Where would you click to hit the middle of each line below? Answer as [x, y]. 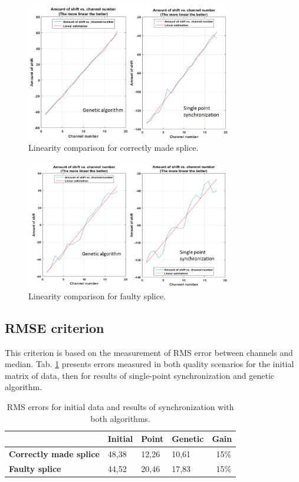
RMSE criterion [55, 327]
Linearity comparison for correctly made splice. [114, 148]
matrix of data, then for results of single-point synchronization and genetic [140, 375]
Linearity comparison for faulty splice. [97, 296]
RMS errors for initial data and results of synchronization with [120, 407]
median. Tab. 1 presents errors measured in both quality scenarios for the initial [149, 364]
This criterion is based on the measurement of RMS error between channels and [149, 352]
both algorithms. [120, 418]
